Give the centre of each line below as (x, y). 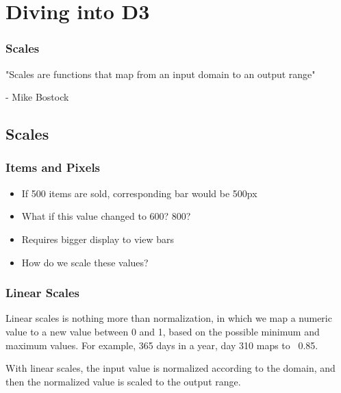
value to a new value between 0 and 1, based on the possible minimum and (163, 331)
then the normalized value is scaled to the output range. (123, 381)
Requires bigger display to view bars (98, 239)
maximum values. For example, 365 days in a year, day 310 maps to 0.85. (162, 345)
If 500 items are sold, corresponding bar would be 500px (139, 193)
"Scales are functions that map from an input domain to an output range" (161, 74)
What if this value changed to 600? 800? (106, 216)
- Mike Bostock (37, 97)
